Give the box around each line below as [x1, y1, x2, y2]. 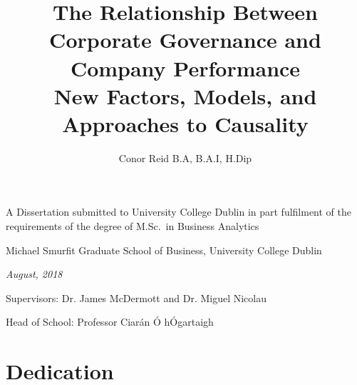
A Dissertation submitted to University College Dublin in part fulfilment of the [6, 204, 352, 219]
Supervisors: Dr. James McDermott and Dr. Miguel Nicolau [6, 290, 267, 305]
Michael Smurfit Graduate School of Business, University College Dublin [6, 242, 322, 257]
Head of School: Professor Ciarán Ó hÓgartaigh [6, 314, 214, 329]
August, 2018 [6, 266, 63, 281]
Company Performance [70, 53, 301, 82]
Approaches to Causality [62, 109, 309, 138]
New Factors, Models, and [53, 81, 317, 110]
